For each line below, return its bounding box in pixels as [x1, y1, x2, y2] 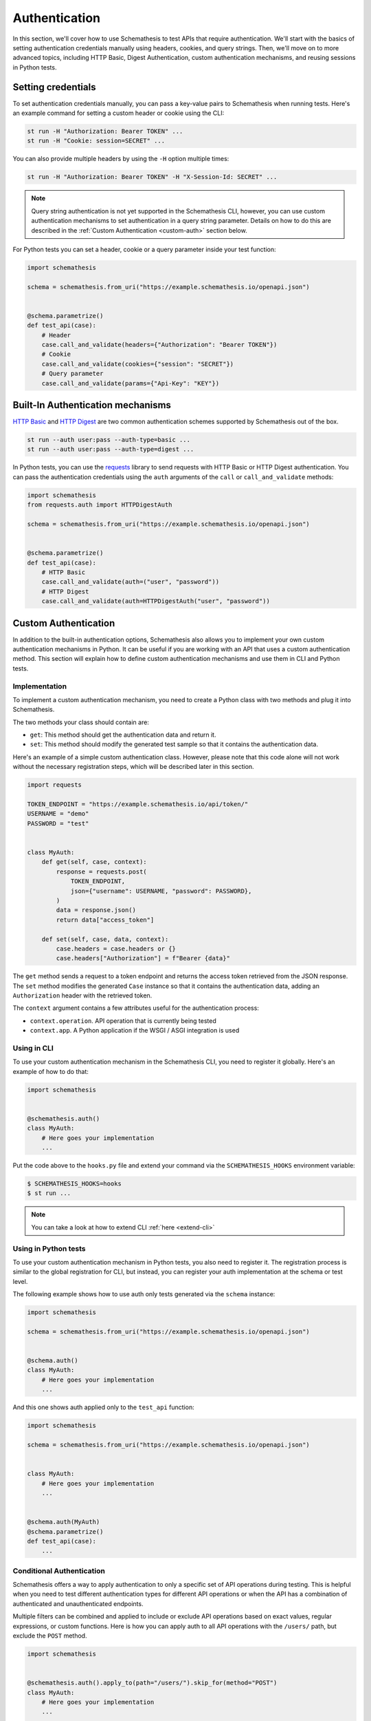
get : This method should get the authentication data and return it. [30, 730, 216, 739]
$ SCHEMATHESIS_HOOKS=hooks [27, 1180, 122, 1187]
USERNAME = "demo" [27, 810, 89, 818]
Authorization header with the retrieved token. [12, 991, 153, 1000]
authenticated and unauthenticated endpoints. [12, 1599, 144, 1607]
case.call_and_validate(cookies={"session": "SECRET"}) [41, 360, 234, 368]
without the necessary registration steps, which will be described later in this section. [12, 763, 254, 771]
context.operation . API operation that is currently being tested [30, 1016, 216, 1025]
